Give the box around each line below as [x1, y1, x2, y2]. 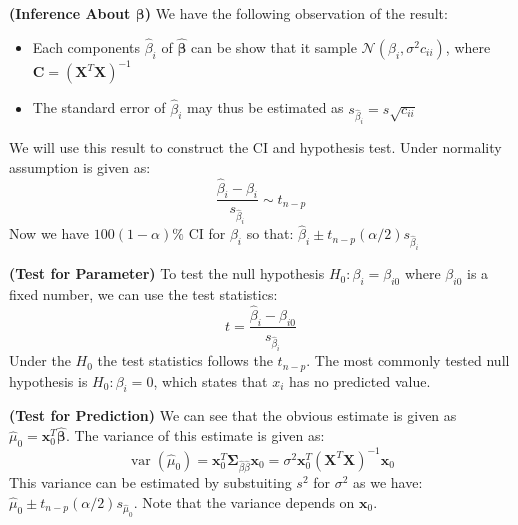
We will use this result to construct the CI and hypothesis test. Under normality [9, 137, 502, 158]
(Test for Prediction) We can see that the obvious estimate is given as [9, 405, 457, 426]
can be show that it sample [191, 36, 357, 57]
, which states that [153, 370, 268, 391]
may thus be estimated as [187, 97, 344, 118]
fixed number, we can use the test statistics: [9, 283, 278, 304]
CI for [188, 223, 226, 244]
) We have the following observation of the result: [144, 3, 448, 23]
